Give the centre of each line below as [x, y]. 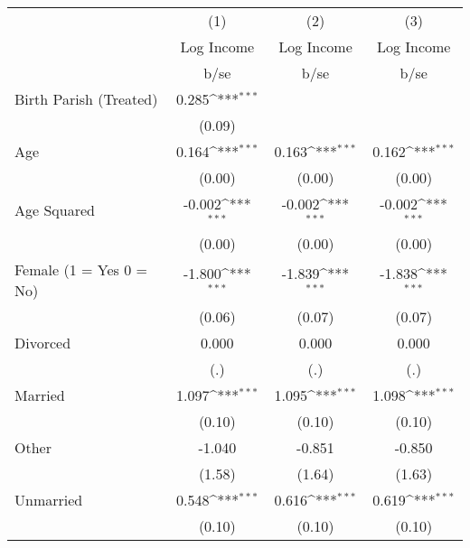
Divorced [43, 342]
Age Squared [55, 210]
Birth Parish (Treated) [86, 99]
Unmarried [49, 499]
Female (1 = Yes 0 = [81, 269]
